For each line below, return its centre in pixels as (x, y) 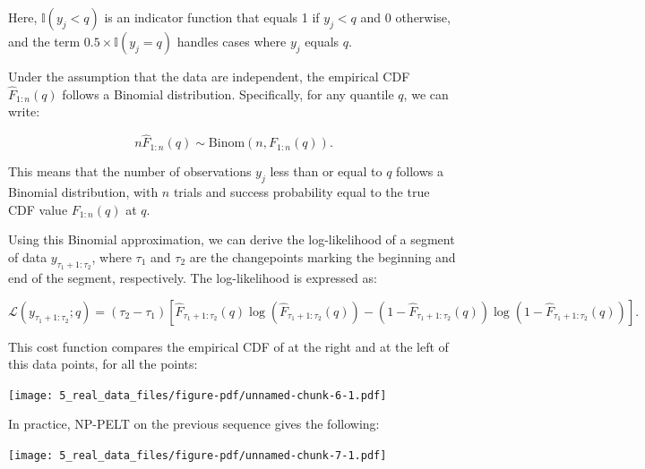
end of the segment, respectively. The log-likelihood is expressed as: (193, 277)
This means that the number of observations (130, 171)
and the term (44, 41)
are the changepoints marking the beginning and (322, 256)
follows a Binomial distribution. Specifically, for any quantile (228, 94)
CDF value (38, 209)
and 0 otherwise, (405, 17)
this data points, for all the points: (103, 364)
